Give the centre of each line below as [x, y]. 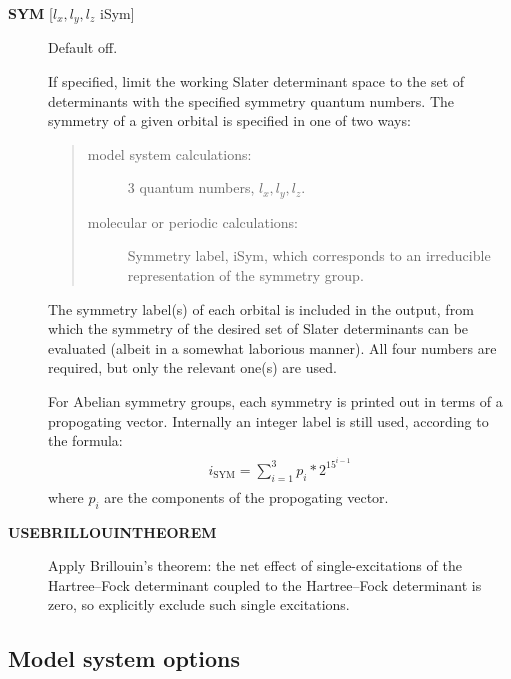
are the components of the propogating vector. [246, 496]
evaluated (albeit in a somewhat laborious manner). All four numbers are [272, 347]
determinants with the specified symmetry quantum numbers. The [251, 100]
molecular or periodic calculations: [193, 221]
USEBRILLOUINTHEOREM [112, 531]
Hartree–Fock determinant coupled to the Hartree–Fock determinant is [265, 584]
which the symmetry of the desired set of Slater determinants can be [258, 328]
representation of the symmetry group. [245, 275]
